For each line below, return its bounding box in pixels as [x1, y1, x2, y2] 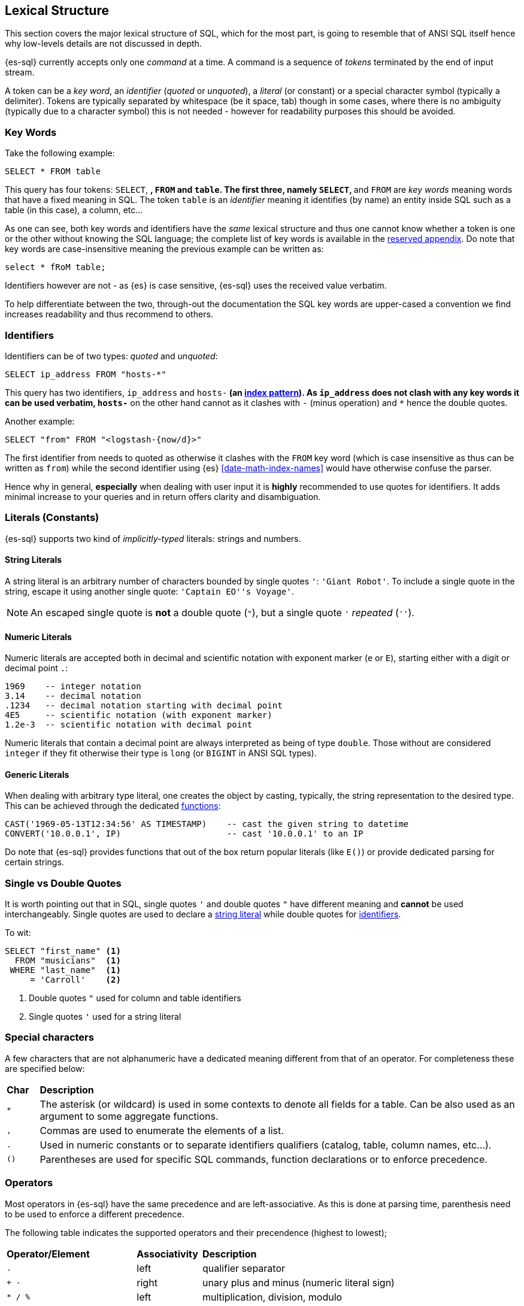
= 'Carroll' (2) [30, 975, 121, 985]
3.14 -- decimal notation [5, 691, 141, 701]
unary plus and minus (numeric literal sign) [202, 1276, 395, 1289]
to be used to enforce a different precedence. [5, 1208, 184, 1219]
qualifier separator [202, 1262, 286, 1274]
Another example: [5, 416, 75, 426]
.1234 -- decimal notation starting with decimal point [5, 701, 283, 711]
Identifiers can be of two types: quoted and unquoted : [5, 350, 218, 361]
